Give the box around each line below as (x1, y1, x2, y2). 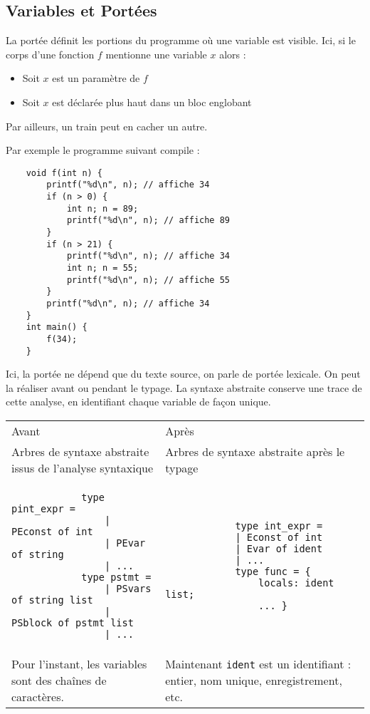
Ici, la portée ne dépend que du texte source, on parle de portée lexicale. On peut (6, 366, 361, 381)
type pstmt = (81, 571, 152, 584)
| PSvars (104, 583, 152, 595)
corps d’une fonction (6, 46, 95, 61)
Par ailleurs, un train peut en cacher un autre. (6, 118, 208, 133)
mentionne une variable (105, 46, 207, 61)
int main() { (26, 322, 88, 333)
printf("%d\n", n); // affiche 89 (66, 215, 230, 226)
